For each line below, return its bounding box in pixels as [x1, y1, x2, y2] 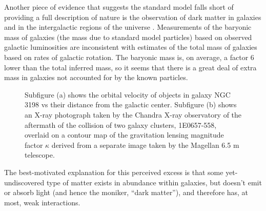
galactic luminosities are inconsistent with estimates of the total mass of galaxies [4, 42, 257, 52]
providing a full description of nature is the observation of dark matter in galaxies [4, 11, 261, 22]
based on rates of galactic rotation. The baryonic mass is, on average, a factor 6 [4, 51, 254, 62]
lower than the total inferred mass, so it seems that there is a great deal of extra [4, 62, 257, 72]
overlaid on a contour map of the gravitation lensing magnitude [25, 129, 224, 140]
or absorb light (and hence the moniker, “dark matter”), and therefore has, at [4, 187, 249, 198]
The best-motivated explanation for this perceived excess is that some [4, 166, 223, 177]
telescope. [25, 149, 55, 160]
